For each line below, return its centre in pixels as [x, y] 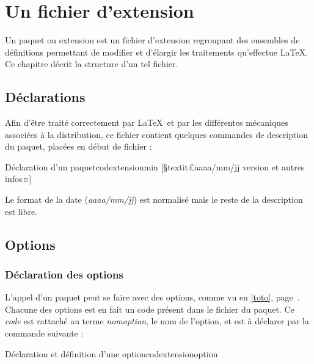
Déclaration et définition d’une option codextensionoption [111, 353]
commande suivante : [44, 333]
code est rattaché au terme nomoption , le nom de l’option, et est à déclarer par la [157, 321]
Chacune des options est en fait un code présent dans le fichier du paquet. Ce [150, 309]
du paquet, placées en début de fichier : [78, 146]
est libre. [21, 211]
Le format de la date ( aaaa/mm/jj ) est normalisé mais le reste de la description [154, 199]
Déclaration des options [64, 274]
